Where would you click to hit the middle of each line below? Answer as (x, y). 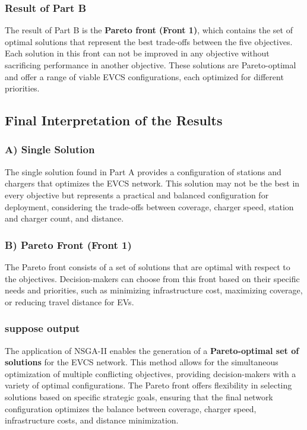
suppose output (42, 328)
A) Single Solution (50, 149)
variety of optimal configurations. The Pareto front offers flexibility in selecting (148, 385)
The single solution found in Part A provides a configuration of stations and (143, 171)
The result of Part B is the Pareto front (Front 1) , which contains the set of (149, 30)
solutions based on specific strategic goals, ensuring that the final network (139, 396)
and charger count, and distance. (64, 218)
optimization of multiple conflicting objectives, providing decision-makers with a (151, 373)
